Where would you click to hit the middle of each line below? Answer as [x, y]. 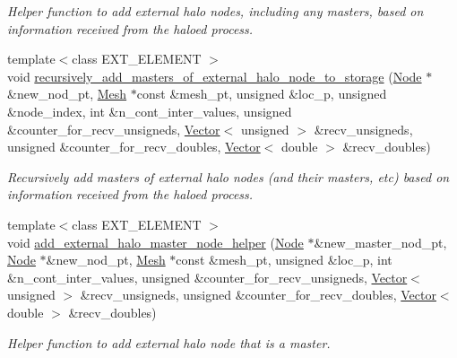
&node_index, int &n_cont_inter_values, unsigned [150, 111]
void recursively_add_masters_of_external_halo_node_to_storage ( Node [215, 76]
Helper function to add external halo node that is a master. [169, 342]
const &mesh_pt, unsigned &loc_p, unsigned [262, 94]
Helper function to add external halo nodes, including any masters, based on [216, 11]
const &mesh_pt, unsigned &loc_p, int [284, 260]
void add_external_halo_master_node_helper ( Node [155, 242]
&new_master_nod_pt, [380, 242]
